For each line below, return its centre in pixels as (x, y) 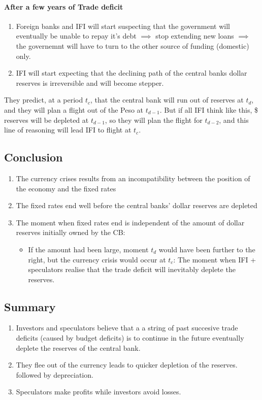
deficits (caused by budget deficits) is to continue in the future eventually (130, 338)
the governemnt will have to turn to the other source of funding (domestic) (133, 45)
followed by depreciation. (55, 374)
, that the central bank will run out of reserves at (167, 100)
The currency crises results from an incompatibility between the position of (133, 178)
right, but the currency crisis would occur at (97, 259)
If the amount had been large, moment (88, 249)
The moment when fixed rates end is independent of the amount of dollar (130, 222)
